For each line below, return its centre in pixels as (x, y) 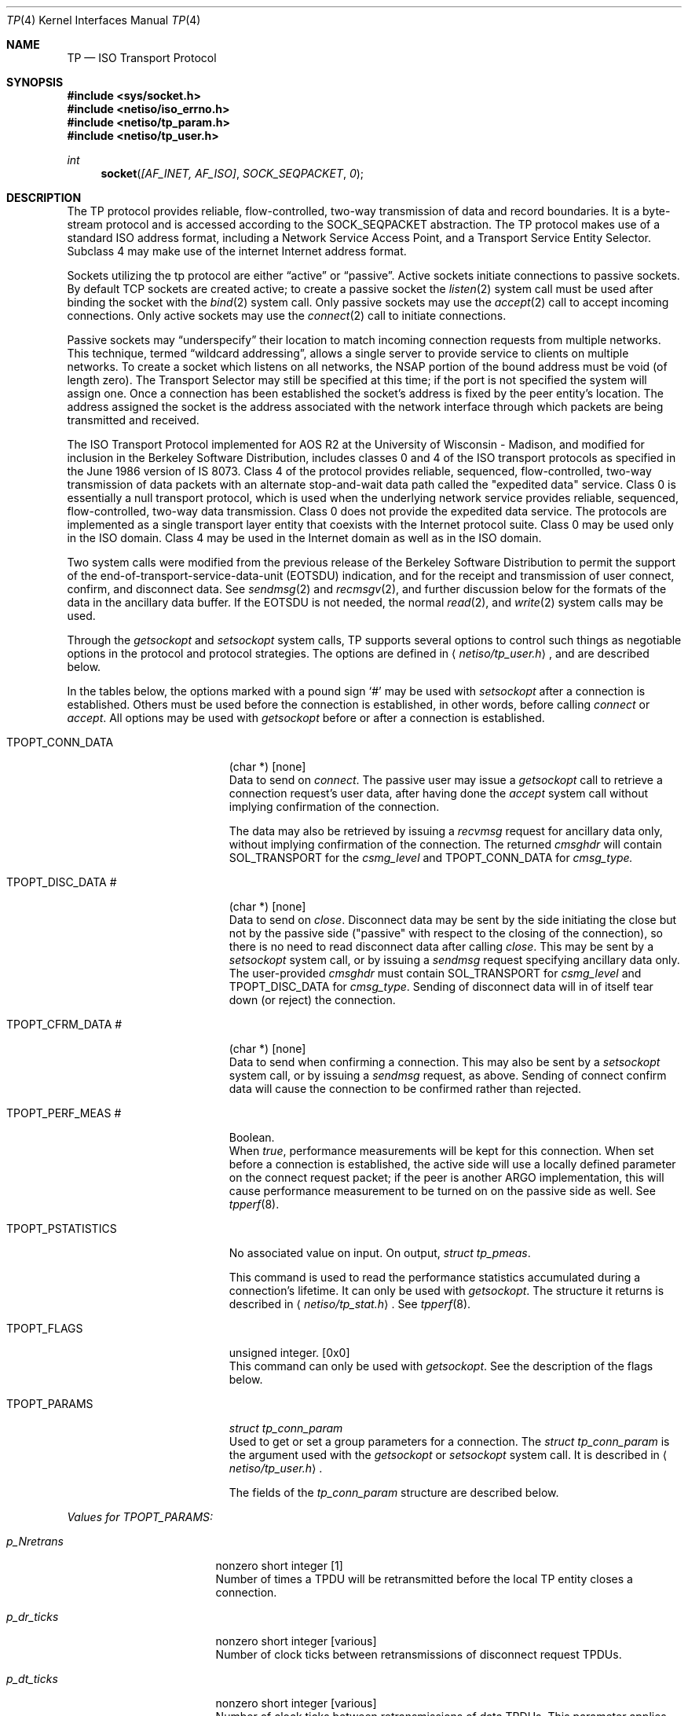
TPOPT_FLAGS (45, 1328)
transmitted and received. (133, 420)
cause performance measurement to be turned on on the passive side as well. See (442, 1191)
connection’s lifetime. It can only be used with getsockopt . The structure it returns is (446, 1291)
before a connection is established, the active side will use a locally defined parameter (452, 1164)
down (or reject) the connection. (312, 1000)
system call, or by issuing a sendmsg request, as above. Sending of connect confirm (448, 1075)
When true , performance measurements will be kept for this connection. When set (441, 1151)
